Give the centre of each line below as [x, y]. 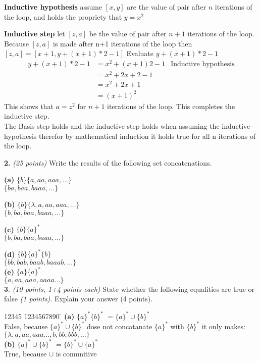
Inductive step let [35, 34]
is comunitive [76, 354]
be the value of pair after [128, 34]
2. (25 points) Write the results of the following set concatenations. [108, 162]
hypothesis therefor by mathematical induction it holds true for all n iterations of [130, 136]
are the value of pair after [167, 7]
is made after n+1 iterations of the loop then [123, 43]
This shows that [29, 106]
